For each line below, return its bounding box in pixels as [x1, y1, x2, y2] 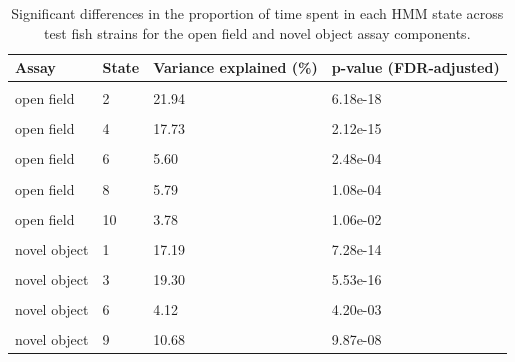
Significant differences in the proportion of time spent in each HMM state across [11, 3, 504, 23]
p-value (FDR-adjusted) [331, 57, 500, 78]
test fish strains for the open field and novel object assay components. [44, 22, 471, 43]
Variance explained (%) [153, 57, 318, 78]
